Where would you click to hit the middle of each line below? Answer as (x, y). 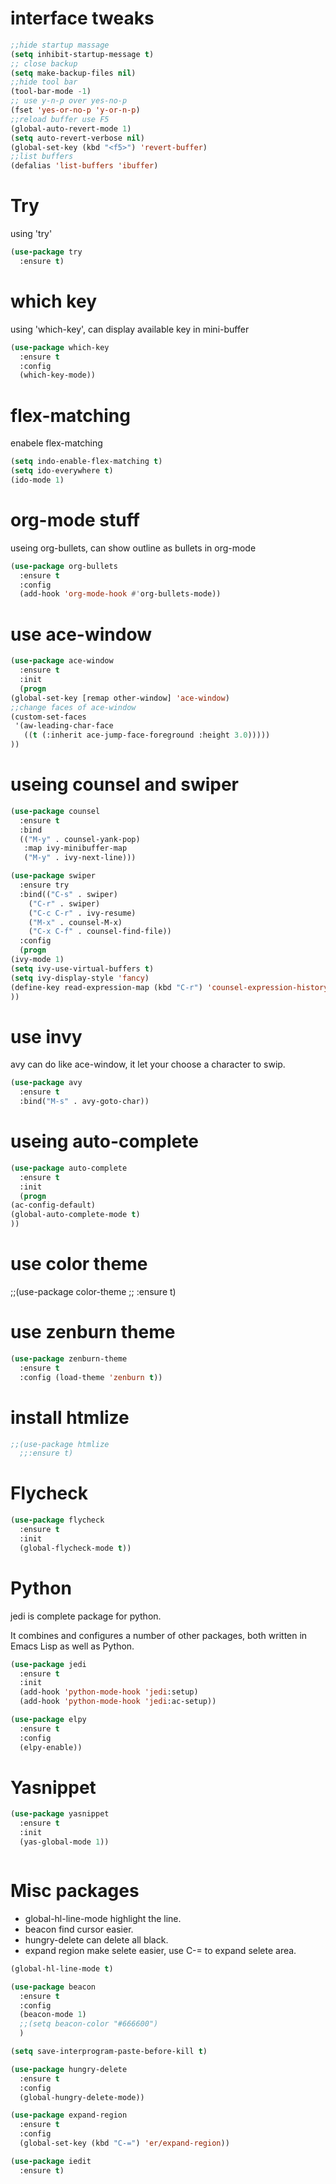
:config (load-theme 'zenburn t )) (91, 1377)
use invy (46, 1036)
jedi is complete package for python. (86, 1616)
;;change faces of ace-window (73, 707)
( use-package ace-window (62, 661)
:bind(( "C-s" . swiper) (68, 894)
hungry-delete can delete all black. (96, 1939)
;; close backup (44, 63)
